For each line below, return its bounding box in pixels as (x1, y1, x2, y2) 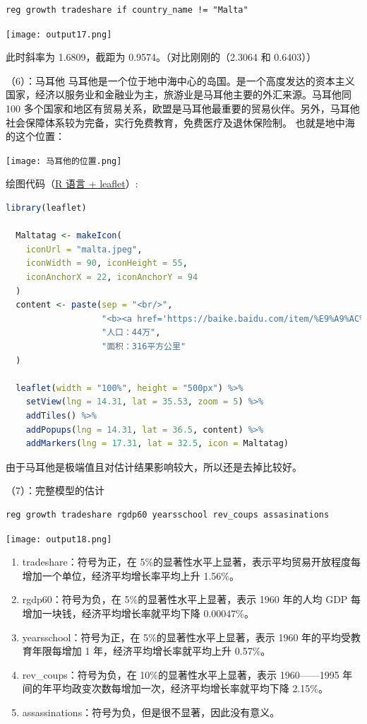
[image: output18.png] (6, 534, 112, 544)
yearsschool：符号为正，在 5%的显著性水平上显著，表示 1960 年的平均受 (22, 629, 351, 644)
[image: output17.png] (6, 29, 112, 40)
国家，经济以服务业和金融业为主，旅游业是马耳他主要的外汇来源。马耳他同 (6, 87, 351, 102)
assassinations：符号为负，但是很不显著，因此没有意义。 (22, 704, 280, 719)
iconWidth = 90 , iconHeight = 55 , (25, 258, 188, 269)
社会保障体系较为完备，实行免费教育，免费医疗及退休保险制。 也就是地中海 (6, 115, 355, 129)
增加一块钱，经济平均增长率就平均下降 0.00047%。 (22, 605, 255, 620)
